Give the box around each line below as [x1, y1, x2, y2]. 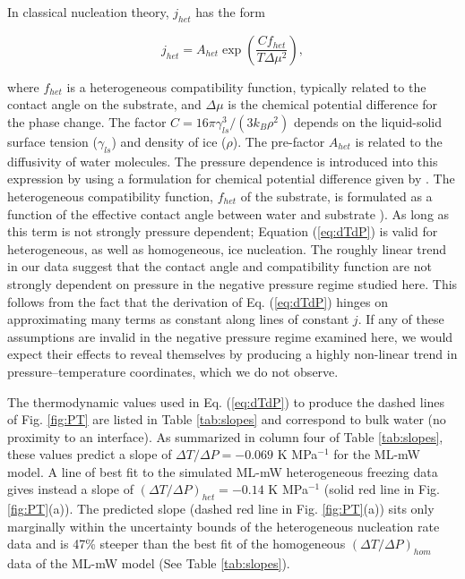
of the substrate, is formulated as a [240, 186, 433, 205]
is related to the [355, 132, 443, 150]
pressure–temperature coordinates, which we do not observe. [7, 362, 339, 380]
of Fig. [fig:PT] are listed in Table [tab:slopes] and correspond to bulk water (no [7, 410, 446, 429]
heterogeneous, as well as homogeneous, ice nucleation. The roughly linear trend [7, 239, 447, 258]
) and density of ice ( [111, 132, 227, 150]
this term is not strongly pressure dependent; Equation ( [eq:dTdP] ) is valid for [7, 222, 438, 241]
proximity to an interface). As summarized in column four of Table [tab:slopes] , [7, 427, 443, 446]
